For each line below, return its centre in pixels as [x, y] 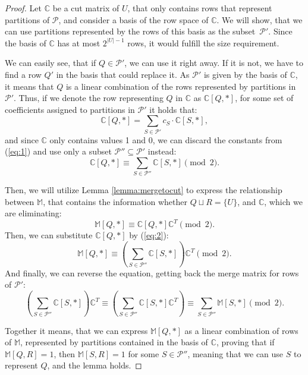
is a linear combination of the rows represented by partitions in [181, 86]
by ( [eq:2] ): [149, 235]
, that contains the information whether [115, 201]
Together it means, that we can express [76, 330]
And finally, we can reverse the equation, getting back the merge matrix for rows [152, 272]
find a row [23, 74]
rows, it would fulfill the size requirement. [203, 42]
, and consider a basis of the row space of [133, 19]
